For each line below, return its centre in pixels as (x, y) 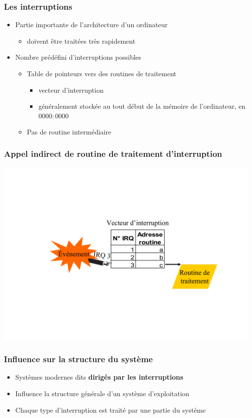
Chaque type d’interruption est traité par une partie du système (110, 410)
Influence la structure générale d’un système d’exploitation (102, 393)
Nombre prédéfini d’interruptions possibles (78, 57)
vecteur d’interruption (71, 90)
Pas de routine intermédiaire (69, 132)
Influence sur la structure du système (79, 359)
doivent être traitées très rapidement (81, 41)
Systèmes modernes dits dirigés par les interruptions (99, 377)
